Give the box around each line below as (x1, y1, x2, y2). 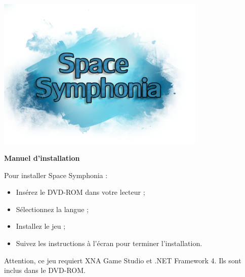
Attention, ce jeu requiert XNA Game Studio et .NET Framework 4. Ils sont (4, 255, 241, 265)
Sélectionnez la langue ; (16, 203, 89, 214)
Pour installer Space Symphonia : (4, 169, 108, 180)
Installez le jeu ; (16, 221, 66, 231)
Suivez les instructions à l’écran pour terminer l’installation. (16, 237, 202, 248)
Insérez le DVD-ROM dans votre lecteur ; (16, 187, 145, 197)
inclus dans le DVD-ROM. (4, 265, 86, 275)
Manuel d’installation (4, 153, 80, 163)
